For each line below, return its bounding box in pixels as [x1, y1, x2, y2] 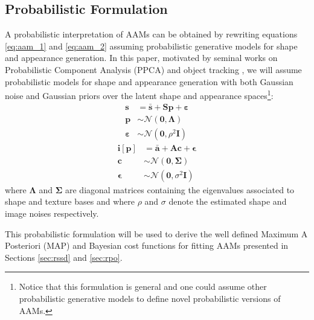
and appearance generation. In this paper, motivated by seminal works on [5, 51, 278, 64]
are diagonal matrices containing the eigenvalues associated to [65, 183, 295, 196]
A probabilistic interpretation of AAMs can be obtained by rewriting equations [5, 28, 298, 40]
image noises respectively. [5, 207, 99, 220]
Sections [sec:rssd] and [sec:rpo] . [5, 251, 123, 263]
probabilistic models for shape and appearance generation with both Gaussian [5, 75, 293, 88]
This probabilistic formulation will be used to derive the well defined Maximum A [5, 227, 308, 240]
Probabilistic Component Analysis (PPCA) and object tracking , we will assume [5, 63, 302, 75]
